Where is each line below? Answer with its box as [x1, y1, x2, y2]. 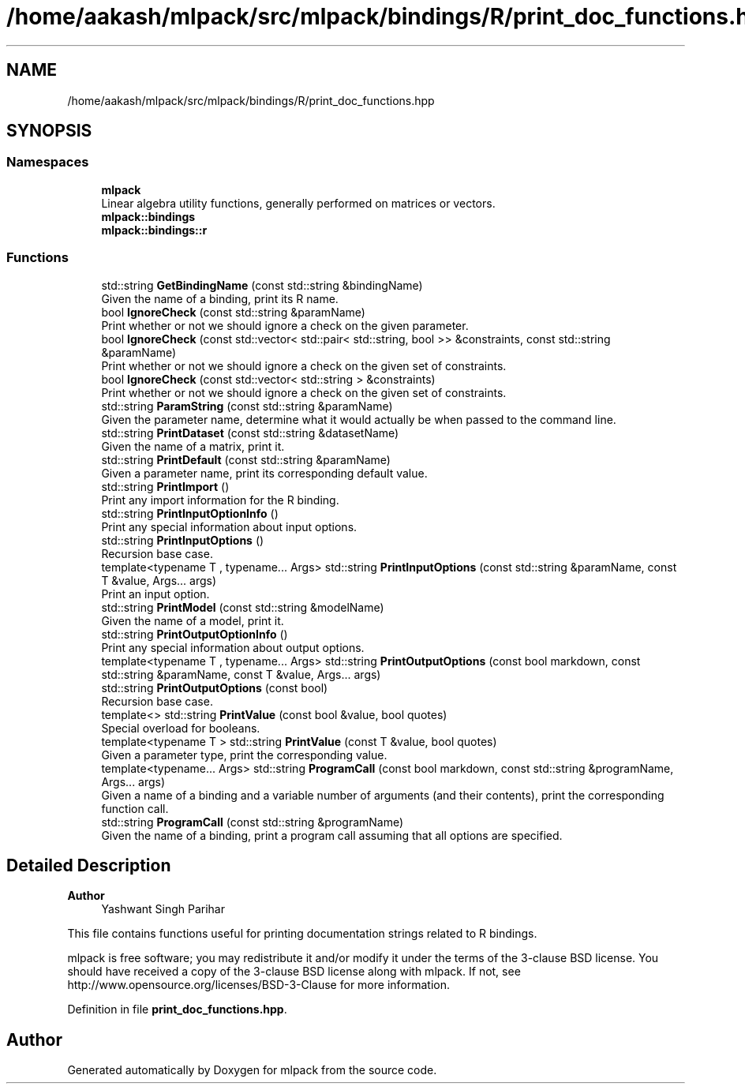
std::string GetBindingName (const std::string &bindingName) [101, 278, 423, 292]
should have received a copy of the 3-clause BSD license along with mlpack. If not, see [67, 965, 521, 979]
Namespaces [6, 154, 89, 170]
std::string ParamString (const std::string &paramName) [101, 399, 393, 413]
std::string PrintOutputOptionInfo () [101, 627, 288, 641]
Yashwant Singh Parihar [101, 902, 225, 916]
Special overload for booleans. [101, 721, 260, 735]
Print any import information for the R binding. [101, 493, 339, 507]
